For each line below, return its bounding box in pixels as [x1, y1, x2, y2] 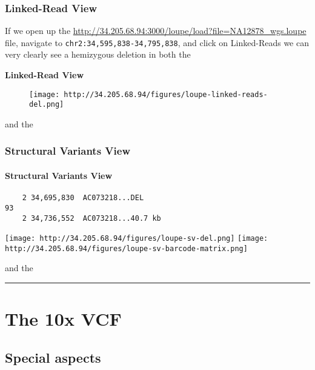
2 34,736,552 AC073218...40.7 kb [22, 214, 161, 223]
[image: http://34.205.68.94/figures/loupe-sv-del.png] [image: [5, 234, 268, 243]
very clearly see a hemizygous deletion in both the [5, 48, 191, 61]
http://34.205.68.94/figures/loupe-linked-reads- [64, 90, 268, 99]
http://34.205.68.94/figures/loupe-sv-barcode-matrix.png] [5, 244, 248, 253]
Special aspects [5, 348, 101, 366]
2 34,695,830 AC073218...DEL [22, 193, 144, 203]
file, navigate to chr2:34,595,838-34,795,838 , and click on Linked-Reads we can [5, 36, 309, 49]
